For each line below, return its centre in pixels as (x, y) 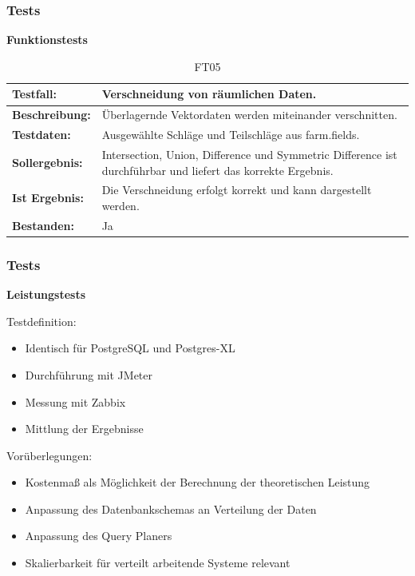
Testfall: (34, 94)
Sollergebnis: (47, 162)
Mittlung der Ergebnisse (84, 429)
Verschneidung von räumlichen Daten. (209, 94)
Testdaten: (41, 135)
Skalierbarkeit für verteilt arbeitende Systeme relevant (158, 563)
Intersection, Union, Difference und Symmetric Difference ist (249, 154)
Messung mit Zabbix (75, 401)
